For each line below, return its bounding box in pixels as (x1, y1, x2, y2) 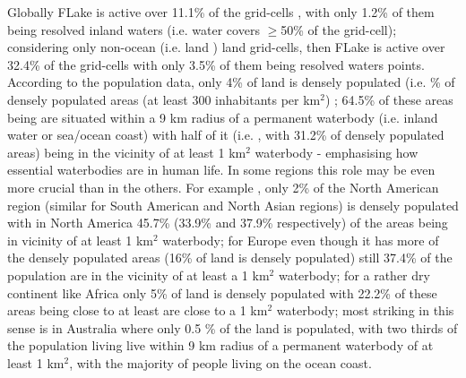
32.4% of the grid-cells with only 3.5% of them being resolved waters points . (7, 55, 425, 73)
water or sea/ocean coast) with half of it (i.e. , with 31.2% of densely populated (7, 125, 444, 144)
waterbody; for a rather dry (278, 265, 430, 284)
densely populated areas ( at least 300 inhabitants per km (7, 90, 321, 108)
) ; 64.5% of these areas (324, 90, 453, 108)
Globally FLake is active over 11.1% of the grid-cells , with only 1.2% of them (7, 3, 435, 21)
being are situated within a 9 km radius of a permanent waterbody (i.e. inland (7, 107, 438, 126)
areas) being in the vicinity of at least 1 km (7, 142, 246, 161)
